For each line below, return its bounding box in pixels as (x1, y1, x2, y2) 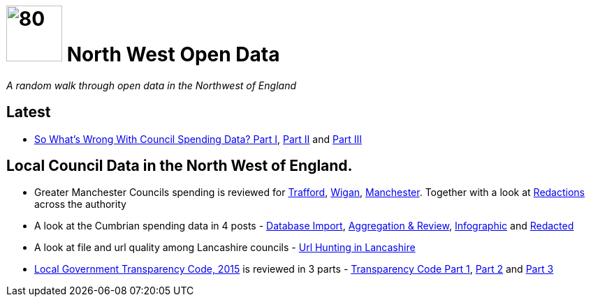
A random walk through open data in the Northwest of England (6, 79, 296, 91)
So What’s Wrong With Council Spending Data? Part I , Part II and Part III (34, 133, 363, 145)
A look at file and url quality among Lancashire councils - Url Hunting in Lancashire (34, 241, 416, 254)
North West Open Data (66, 43, 280, 66)
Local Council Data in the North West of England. (6, 157, 353, 175)
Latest (6, 103, 51, 121)
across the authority (34, 198, 126, 211)
